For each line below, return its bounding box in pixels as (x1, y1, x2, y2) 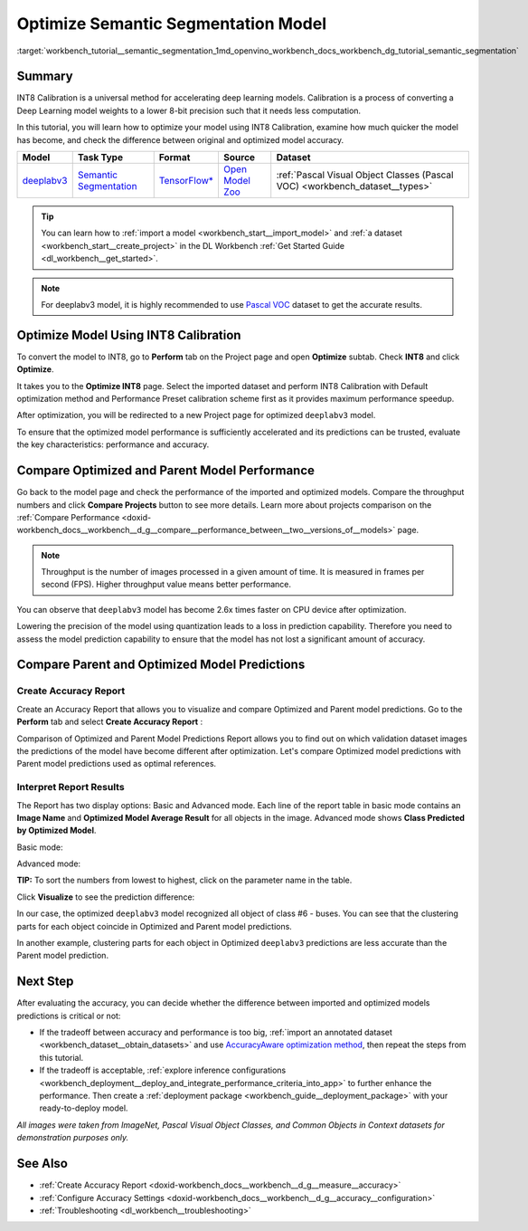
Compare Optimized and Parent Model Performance (16, 463, 316, 479)
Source (222, 151, 256, 164)
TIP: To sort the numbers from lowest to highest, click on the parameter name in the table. (16, 874, 353, 886)
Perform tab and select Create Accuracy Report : (16, 716, 203, 728)
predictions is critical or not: (16, 1010, 121, 1021)
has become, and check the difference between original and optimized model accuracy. (16, 134, 344, 145)
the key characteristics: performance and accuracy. (16, 439, 210, 450)
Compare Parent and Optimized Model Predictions (16, 657, 306, 673)
